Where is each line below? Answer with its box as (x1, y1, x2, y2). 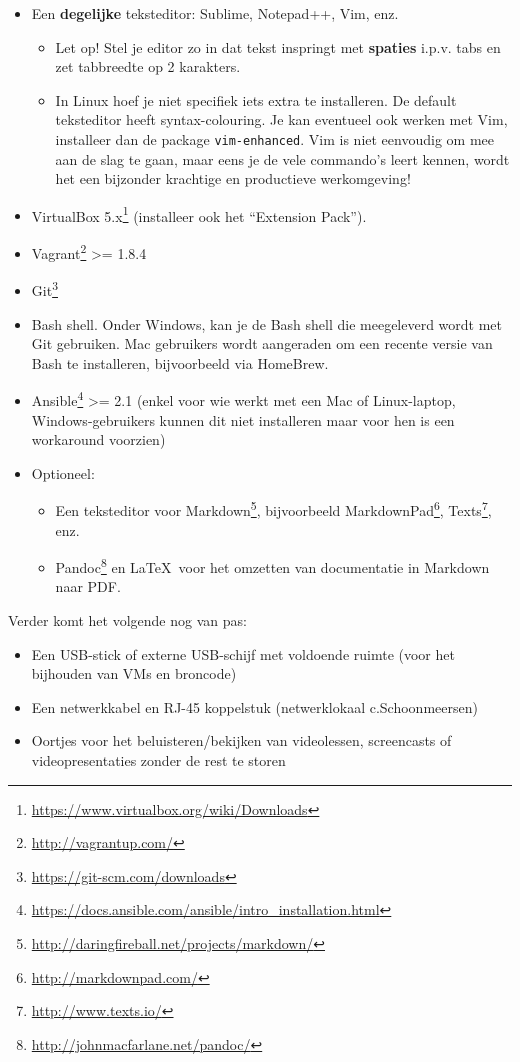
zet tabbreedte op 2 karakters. (55, 56, 241, 77)
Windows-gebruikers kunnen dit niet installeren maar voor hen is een (31, 409, 455, 430)
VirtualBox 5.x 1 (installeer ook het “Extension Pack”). (31, 202, 367, 226)
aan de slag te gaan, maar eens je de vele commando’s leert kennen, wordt (55, 148, 510, 169)
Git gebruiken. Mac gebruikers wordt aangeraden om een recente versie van (31, 333, 493, 354)
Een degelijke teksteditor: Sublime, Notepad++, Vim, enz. (31, 3, 399, 23)
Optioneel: (31, 462, 95, 483)
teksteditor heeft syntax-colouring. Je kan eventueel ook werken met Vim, (55, 109, 508, 130)
